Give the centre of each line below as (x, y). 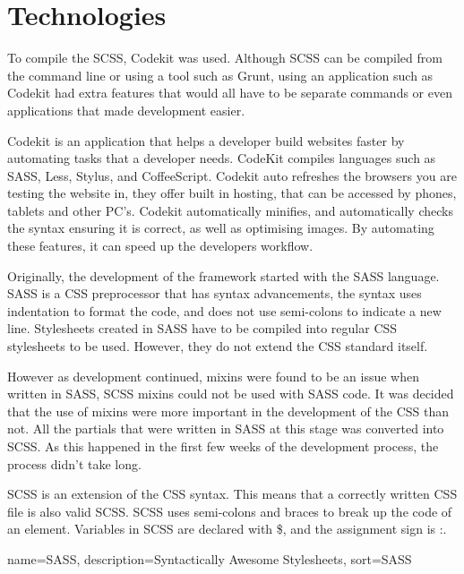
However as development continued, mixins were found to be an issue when (214, 376)
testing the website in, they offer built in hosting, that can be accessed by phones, (232, 193)
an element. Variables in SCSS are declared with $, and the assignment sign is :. (227, 529)
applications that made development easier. (126, 110)
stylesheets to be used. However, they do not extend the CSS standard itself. (218, 346)
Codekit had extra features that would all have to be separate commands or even (230, 93)
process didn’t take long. (74, 463)
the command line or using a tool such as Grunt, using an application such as (220, 75)
